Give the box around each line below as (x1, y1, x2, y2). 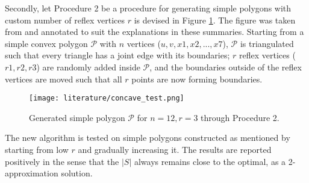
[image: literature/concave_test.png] (29, 94, 184, 103)
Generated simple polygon (29, 111, 125, 123)
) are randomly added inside (36, 60, 140, 73)
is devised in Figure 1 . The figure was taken (134, 13, 296, 26)
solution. (61, 167, 93, 179)
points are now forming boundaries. (131, 72, 263, 85)
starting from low (5, 143, 69, 155)
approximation (5, 167, 58, 179)
